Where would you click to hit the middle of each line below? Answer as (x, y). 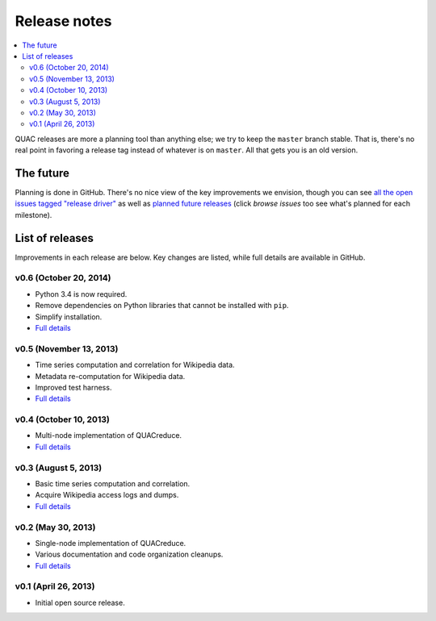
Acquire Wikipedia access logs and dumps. (107, 495)
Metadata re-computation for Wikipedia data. (110, 376)
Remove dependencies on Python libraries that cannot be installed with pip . (162, 306)
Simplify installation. (69, 317)
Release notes (63, 21)
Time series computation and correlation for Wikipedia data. (135, 365)
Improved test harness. (73, 387)
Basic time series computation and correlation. (113, 483)
